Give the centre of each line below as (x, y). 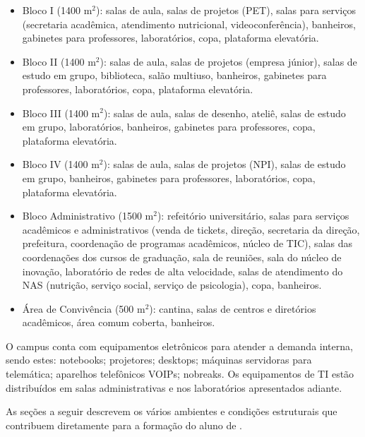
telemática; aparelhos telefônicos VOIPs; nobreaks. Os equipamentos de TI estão (180, 374)
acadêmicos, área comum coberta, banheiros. (119, 322)
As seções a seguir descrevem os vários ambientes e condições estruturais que (172, 411)
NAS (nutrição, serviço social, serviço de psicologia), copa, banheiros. (172, 285)
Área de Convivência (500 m (84, 308)
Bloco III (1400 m (61, 113)
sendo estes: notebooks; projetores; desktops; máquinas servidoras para (159, 360)
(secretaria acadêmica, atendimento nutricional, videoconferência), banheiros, (189, 24)
